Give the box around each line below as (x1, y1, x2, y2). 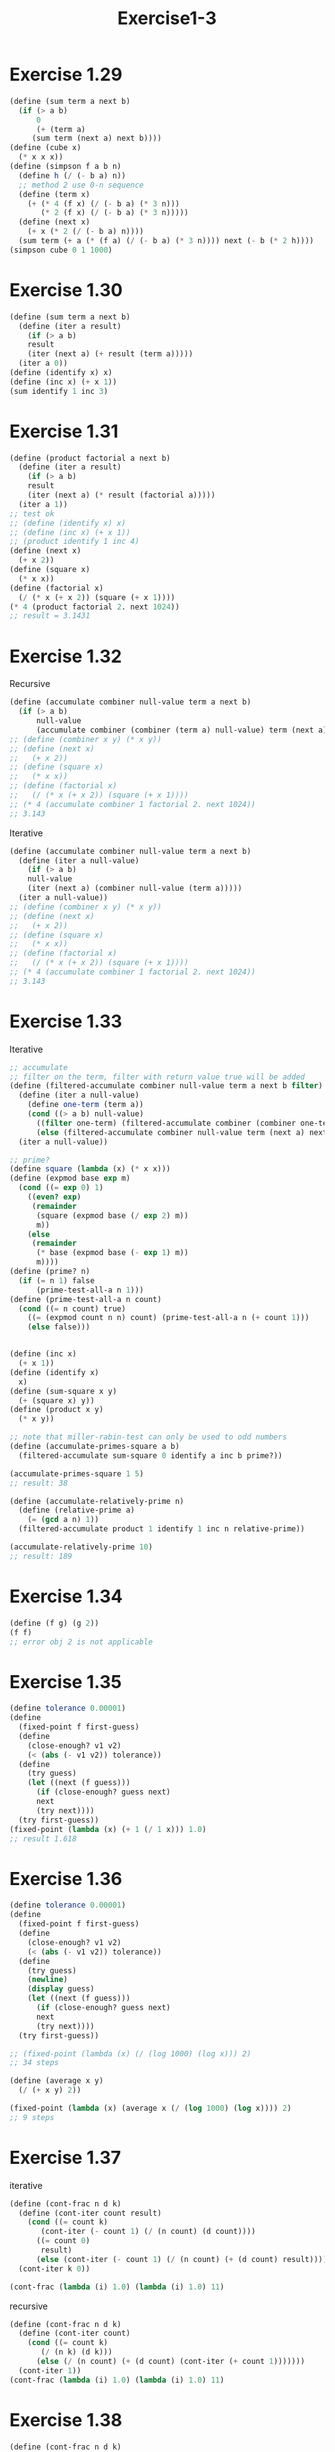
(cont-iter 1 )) (18, 2365, 82, 2376)
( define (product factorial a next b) (9, 453, 171, 463)
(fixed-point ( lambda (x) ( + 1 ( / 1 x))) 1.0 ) (9, 1824, 207, 1834)
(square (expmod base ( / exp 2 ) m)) (35, 1210, 189, 1221)
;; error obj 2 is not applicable (9, 1637, 154, 1647)
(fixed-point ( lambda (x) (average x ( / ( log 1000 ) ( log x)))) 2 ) (9, 2103, 292, 2113)
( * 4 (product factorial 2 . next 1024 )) (9, 602, 181, 612)
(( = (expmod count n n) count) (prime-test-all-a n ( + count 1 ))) (27, 1313, 310, 1323)
